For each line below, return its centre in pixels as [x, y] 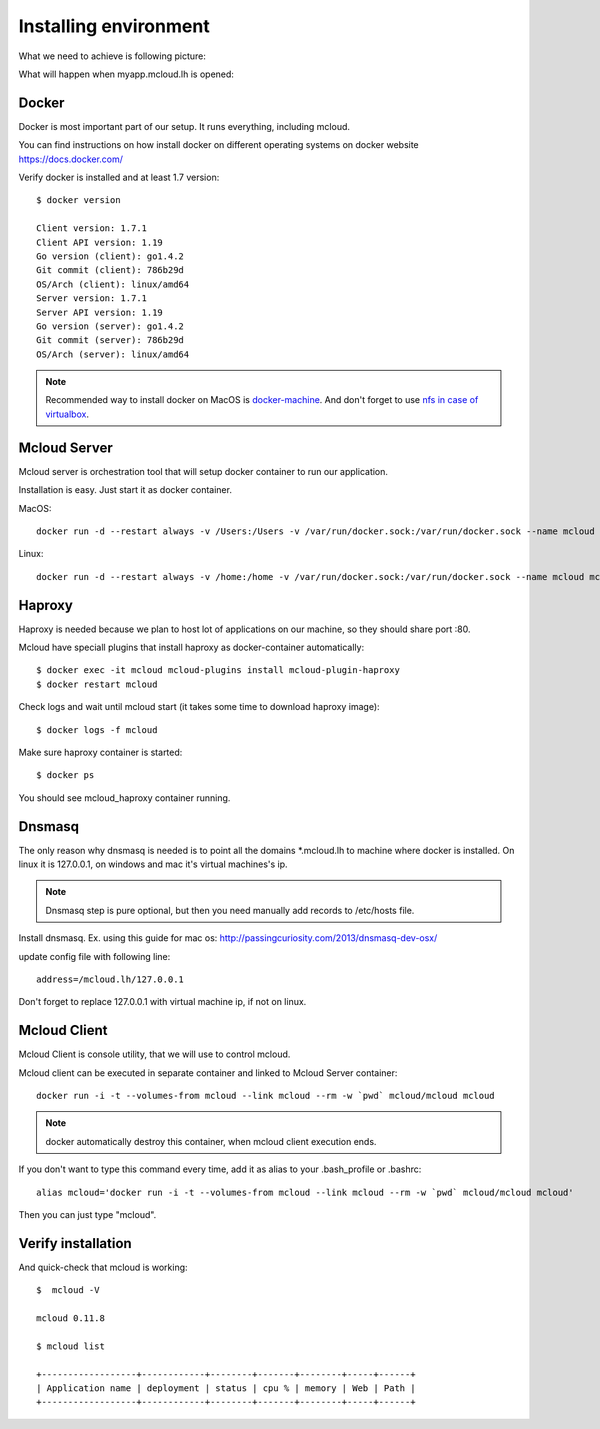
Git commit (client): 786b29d [110, 270]
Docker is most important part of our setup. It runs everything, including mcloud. [184, 126]
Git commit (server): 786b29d [110, 340]
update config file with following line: [94, 956]
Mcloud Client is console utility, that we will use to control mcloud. [154, 1054]
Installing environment [114, 26]
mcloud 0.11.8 [70, 1318]
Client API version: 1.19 [100, 242]
